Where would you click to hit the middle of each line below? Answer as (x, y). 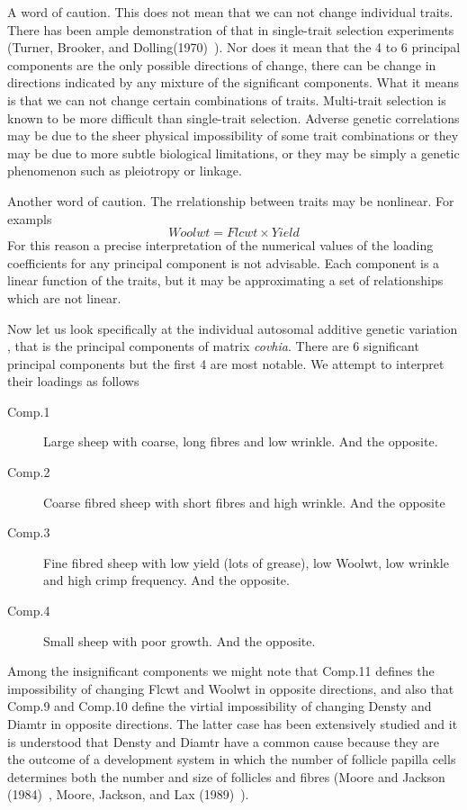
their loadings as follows (73, 381)
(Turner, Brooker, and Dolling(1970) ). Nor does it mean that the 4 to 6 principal (234, 47)
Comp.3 (29, 532)
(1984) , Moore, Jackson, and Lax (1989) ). (128, 794)
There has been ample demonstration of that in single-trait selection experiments (231, 29)
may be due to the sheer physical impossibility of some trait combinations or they (233, 135)
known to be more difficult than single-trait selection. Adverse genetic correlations (233, 117)
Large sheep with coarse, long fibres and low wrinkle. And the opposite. (241, 441)
